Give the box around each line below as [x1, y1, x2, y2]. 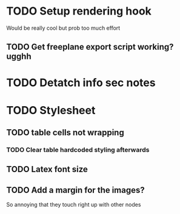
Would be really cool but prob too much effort [6, 24, 121, 32]
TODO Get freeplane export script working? [6, 42, 174, 52]
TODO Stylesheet [6, 103, 96, 117]
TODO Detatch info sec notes [6, 76, 156, 89]
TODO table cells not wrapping [6, 127, 124, 138]
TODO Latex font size [6, 164, 88, 175]
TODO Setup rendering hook [6, 4, 152, 18]
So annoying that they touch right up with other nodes [6, 201, 141, 209]
